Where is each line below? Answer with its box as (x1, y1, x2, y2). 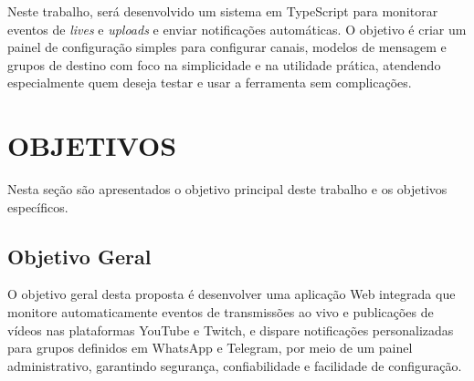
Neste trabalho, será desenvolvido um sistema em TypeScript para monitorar (7, 2, 438, 20)
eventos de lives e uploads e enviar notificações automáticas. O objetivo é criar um (7, 19, 467, 38)
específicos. (7, 197, 68, 216)
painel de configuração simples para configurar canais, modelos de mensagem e (7, 37, 447, 57)
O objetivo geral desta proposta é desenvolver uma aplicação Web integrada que (7, 284, 456, 304)
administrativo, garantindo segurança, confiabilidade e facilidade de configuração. (7, 355, 462, 375)
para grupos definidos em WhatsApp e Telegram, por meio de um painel (7, 338, 413, 357)
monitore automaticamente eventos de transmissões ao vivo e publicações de (7, 303, 434, 322)
